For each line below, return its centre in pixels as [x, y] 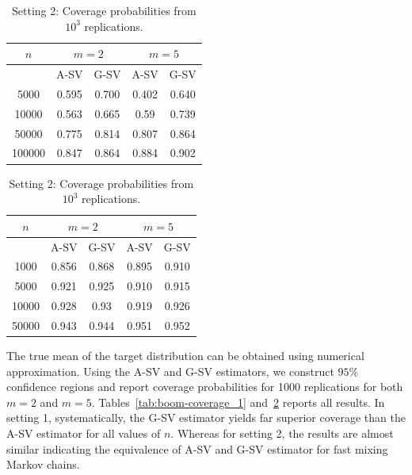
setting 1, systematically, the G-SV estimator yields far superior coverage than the [206, 418]
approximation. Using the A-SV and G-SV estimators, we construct [170, 371]
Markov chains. [43, 464]
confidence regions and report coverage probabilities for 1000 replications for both [205, 387]
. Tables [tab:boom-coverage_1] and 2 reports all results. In [238, 402]
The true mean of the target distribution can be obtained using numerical [185, 355]
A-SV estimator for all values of [84, 433]
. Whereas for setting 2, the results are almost [282, 433]
